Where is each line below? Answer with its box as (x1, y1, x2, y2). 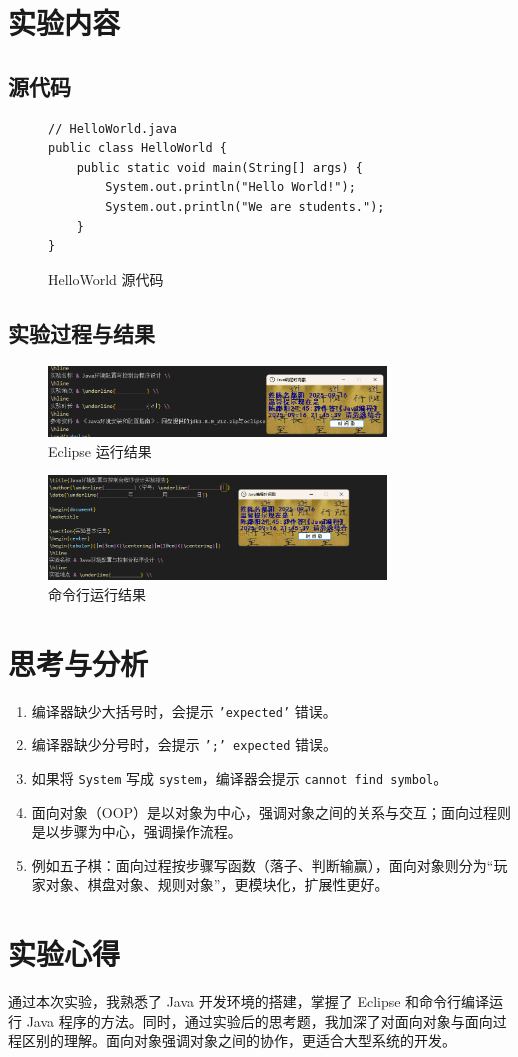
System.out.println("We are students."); (105, 199, 385, 214)
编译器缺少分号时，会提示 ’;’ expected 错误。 (31, 734, 338, 755)
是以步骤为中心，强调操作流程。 (31, 821, 242, 842)
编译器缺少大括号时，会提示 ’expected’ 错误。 (31, 700, 337, 721)
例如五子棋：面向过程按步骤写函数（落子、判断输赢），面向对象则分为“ (31, 854, 494, 875)
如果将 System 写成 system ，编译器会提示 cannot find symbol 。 (31, 767, 448, 788)
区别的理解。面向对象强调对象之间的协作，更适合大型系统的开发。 (21, 1030, 456, 1051)
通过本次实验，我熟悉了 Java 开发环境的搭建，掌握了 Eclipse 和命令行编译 (8, 991, 490, 1012)
